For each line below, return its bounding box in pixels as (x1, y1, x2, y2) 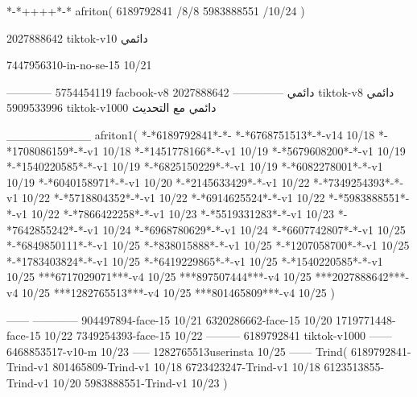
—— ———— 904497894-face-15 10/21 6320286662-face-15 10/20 (6, 311, 332, 328)
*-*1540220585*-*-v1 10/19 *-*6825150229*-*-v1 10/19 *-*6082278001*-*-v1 (6, 158, 383, 175)
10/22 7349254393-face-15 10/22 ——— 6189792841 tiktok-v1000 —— (44, 327, 392, 344)
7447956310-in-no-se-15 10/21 (6, 56, 152, 73)
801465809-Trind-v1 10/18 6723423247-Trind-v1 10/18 (52, 358, 320, 375)
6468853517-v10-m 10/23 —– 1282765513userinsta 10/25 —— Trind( (6, 342, 348, 359)
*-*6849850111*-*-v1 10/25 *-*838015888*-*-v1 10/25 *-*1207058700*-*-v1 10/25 (6, 237, 410, 254)
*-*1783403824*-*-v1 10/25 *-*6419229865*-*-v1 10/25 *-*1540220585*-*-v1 (6, 252, 383, 269)
